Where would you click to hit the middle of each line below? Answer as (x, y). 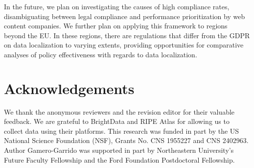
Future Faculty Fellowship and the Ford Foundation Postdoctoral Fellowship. (119, 159)
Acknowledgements (69, 88)
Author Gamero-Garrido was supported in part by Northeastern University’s (119, 150)
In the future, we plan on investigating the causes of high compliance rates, (117, 6)
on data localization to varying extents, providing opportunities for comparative (124, 45)
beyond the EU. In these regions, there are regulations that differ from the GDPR (127, 35)
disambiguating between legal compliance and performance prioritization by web (125, 16)
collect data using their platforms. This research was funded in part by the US (122, 131)
